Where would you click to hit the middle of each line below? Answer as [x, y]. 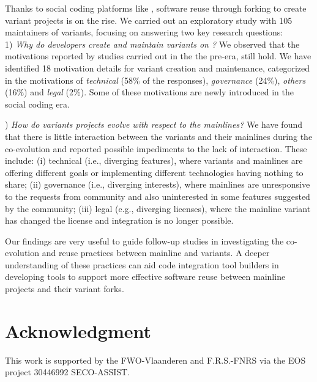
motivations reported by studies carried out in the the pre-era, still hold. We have [158, 56]
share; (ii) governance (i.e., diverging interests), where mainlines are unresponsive [158, 184]
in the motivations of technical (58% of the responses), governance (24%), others [155, 80]
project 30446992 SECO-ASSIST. [68, 372]
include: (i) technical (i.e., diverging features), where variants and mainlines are [154, 160]
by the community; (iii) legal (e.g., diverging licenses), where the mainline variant [158, 208]
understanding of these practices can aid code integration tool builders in [142, 264]
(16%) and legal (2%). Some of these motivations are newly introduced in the [149, 92]
